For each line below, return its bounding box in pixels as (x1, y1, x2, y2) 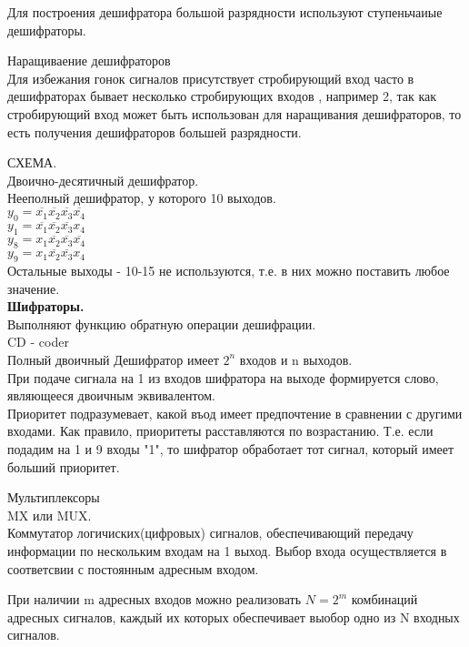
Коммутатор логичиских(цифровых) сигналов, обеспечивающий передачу (7, 523, 414, 542)
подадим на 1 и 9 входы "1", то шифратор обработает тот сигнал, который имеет (7, 439, 454, 458)
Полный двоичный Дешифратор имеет (7, 349, 219, 369)
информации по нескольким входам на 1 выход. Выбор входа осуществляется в (7, 541, 447, 560)
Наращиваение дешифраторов (7, 51, 171, 70)
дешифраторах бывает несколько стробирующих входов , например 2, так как (7, 86, 437, 106)
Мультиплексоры (7, 488, 100, 507)
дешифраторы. (7, 20, 86, 39)
